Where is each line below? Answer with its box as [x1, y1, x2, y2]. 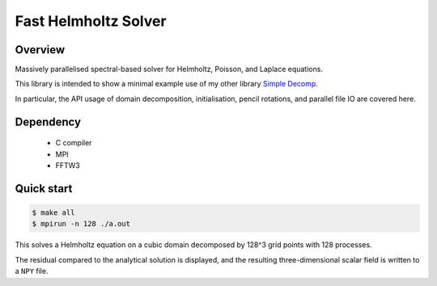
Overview [15, 43, 66, 57]
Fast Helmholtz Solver [15, 12, 167, 30]
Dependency [15, 115, 81, 128]
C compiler [55, 138, 92, 148]
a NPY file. [15, 267, 49, 276]
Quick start [15, 182, 73, 196]
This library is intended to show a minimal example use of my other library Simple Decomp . [15, 79, 319, 89]
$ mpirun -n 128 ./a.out [32, 219, 131, 229]
